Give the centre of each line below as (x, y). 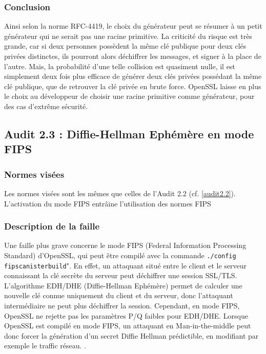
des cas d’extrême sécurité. (46, 106)
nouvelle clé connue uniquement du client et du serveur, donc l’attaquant (119, 295)
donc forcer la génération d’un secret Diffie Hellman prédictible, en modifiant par (131, 335)
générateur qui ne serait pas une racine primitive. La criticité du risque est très (128, 36)
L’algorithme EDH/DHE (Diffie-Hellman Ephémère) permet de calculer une (123, 285)
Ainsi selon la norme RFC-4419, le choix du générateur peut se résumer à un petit (133, 26)
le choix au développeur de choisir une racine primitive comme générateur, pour (129, 96)
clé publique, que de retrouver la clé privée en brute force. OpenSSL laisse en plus (133, 86)
